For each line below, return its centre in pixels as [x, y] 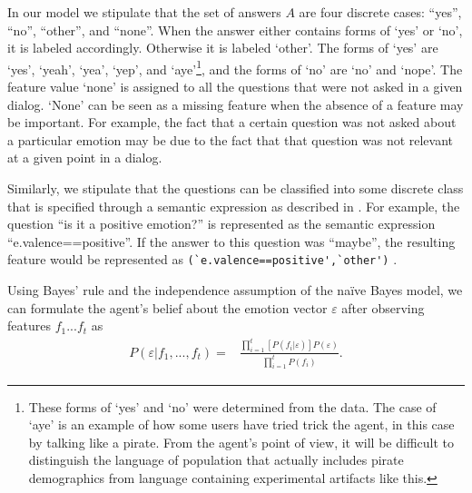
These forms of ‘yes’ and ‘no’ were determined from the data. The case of [232, 406]
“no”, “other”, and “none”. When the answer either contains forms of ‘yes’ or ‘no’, [235, 30]
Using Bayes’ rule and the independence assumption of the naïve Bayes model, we [235, 290]
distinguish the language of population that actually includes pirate [216, 460]
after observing [383, 307]
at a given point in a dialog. [85, 158]
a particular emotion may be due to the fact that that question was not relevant [231, 139]
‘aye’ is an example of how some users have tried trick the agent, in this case [241, 424]
